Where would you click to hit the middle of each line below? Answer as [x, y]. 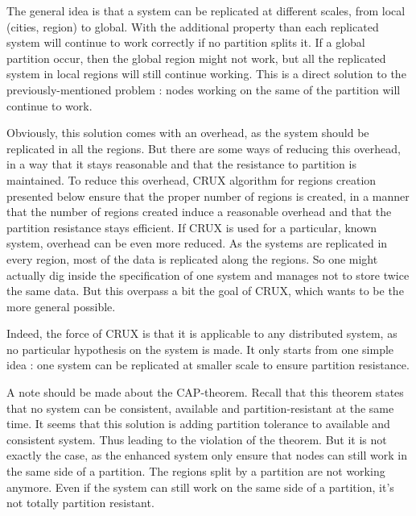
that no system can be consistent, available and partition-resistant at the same [200, 408]
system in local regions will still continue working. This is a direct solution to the [206, 74]
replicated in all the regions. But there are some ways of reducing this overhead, [204, 148]
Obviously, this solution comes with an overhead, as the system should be [188, 133]
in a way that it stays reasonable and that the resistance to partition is [181, 164]
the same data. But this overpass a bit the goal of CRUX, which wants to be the [205, 291]
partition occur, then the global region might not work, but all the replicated [196, 58]
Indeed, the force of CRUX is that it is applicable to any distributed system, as [202, 333]
